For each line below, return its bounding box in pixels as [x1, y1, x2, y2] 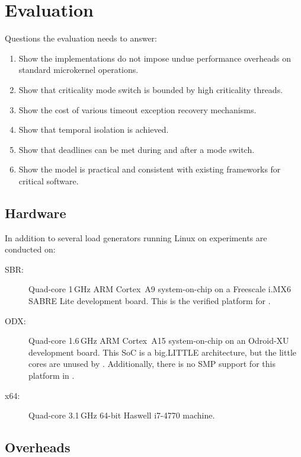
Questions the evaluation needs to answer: [5, 32, 157, 44]
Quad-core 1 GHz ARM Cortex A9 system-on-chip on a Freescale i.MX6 [28, 283, 291, 295]
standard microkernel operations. [18, 63, 139, 76]
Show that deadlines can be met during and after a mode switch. [18, 143, 255, 155]
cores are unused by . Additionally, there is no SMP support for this [28, 357, 276, 370]
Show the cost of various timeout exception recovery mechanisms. [18, 103, 257, 116]
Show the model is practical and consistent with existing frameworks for [18, 163, 281, 175]
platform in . [28, 369, 75, 382]
